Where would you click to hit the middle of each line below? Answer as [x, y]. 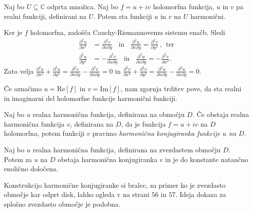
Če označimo [23, 89]
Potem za [18, 159]
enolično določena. [31, 169]
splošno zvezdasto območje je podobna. [62, 204]
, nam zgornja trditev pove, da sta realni [181, 89]
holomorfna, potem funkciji [44, 133]
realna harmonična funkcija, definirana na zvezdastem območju [127, 149]
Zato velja [19, 71]
